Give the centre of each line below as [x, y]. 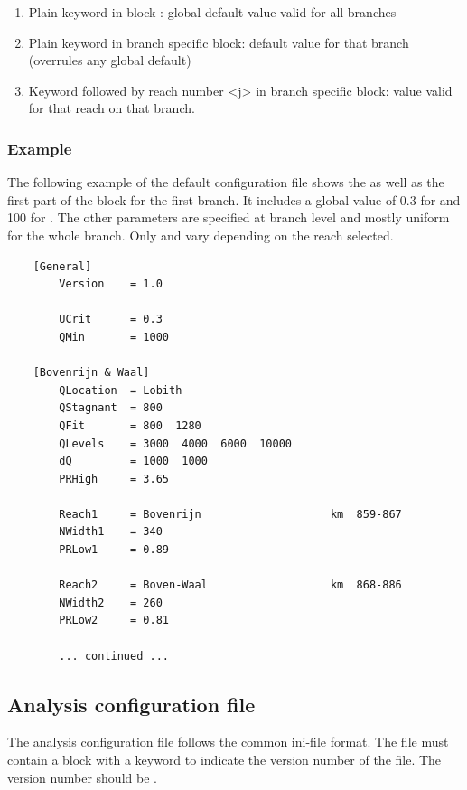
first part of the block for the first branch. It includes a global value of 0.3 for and [234, 199]
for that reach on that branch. [112, 108]
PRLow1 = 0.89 [114, 550]
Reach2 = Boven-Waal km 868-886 [230, 585]
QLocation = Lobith [121, 390]
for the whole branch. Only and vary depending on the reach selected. [201, 235]
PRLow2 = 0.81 [114, 621]
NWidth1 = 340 [111, 532]
